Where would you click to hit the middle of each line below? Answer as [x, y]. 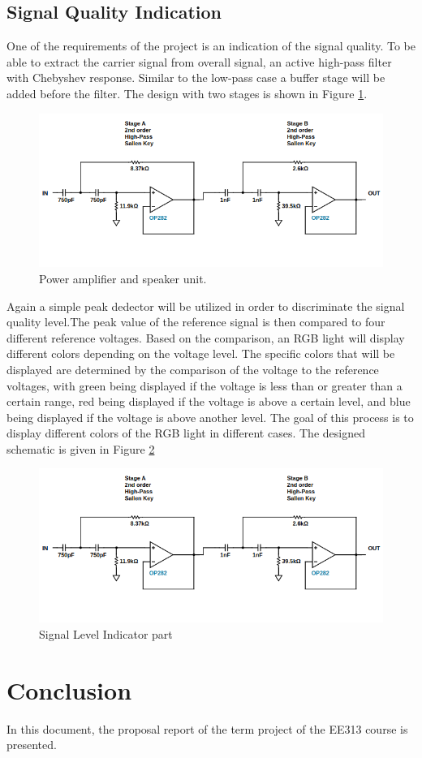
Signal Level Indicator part [106, 633]
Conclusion [69, 689]
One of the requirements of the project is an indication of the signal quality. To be [211, 46]
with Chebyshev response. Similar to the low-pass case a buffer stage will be [196, 78]
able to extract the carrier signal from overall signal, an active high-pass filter [199, 61]
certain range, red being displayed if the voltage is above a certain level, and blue [209, 401]
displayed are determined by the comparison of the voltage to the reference [193, 369]
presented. [32, 745]
